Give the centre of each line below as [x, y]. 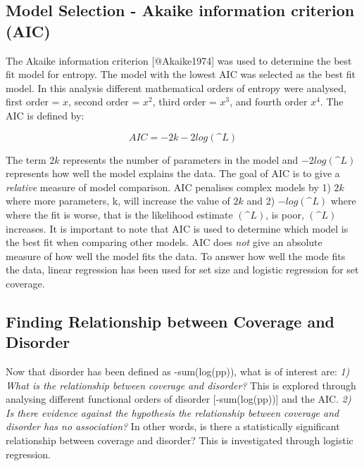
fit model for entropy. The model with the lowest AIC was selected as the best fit [181, 74]
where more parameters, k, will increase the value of [118, 201]
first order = [33, 102]
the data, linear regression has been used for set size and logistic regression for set [182, 270]
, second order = [104, 102]
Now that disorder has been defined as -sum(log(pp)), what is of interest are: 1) [178, 371]
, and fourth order [269, 102]
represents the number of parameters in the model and [181, 159]
